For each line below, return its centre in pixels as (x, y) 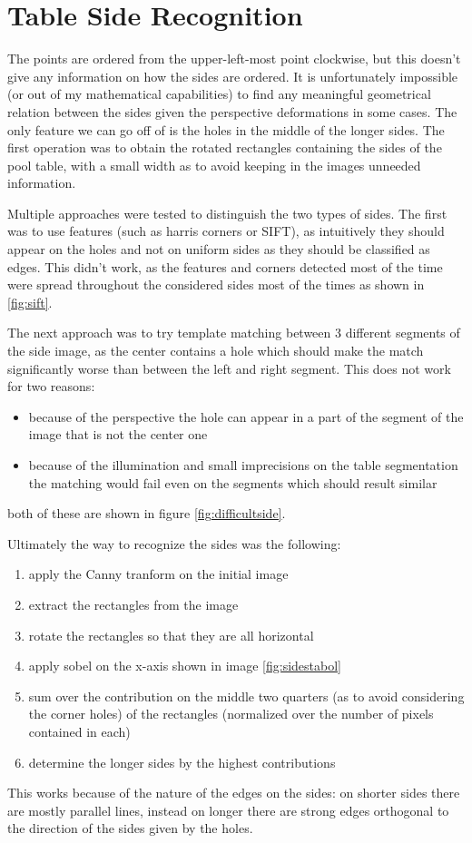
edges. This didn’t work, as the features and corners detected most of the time (225, 266)
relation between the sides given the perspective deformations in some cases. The (232, 111)
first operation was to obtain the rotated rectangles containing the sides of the (225, 147)
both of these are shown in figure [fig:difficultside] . (147, 513)
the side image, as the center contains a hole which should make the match (216, 351)
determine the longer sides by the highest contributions (182, 762)
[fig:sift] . (30, 302)
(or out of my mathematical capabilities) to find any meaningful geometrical (219, 94)
